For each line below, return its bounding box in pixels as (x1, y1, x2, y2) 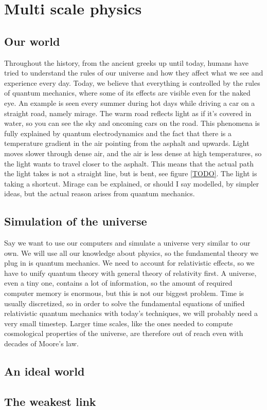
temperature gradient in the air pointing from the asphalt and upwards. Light (4, 138, 250, 148)
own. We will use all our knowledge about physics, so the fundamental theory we (4, 247, 259, 258)
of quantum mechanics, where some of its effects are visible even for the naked (4, 87, 251, 98)
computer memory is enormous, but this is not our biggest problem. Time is (4, 288, 244, 299)
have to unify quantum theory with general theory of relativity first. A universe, (4, 267, 257, 278)
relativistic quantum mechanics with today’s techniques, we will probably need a (4, 308, 258, 319)
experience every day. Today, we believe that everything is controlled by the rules (4, 77, 260, 88)
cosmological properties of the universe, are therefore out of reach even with (4, 328, 243, 339)
